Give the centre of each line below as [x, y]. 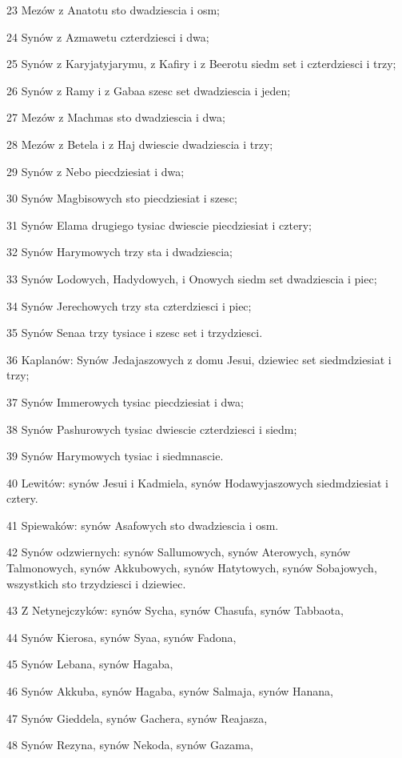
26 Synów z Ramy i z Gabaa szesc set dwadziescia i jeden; [149, 90]
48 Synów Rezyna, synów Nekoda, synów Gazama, [130, 745]
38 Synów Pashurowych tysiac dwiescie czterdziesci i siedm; [152, 429]
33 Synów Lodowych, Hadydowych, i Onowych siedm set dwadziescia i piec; [192, 278]
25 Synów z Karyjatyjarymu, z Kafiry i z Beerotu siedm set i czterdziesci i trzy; [201, 64]
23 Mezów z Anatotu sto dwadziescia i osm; [113, 10]
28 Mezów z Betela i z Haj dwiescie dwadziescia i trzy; [140, 144]
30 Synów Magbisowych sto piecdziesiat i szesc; [122, 198]
